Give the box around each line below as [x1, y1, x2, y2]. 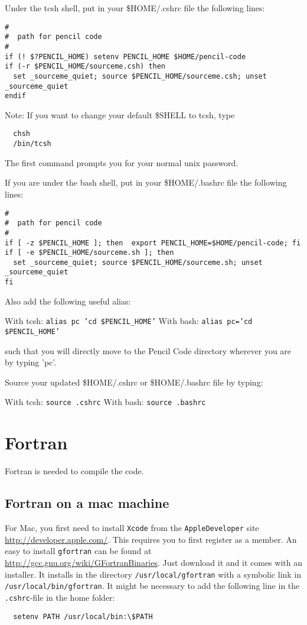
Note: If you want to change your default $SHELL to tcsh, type [5, 108, 235, 121]
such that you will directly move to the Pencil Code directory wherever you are [5, 344, 292, 357]
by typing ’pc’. [5, 356, 57, 368]
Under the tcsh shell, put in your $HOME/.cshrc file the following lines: [5, 2, 265, 14]
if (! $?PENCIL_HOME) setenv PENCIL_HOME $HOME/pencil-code [5, 52, 246, 61]
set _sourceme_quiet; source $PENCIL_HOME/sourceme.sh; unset [13, 258, 263, 267]
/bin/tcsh [13, 140, 51, 148]
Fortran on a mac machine [5, 494, 169, 512]
